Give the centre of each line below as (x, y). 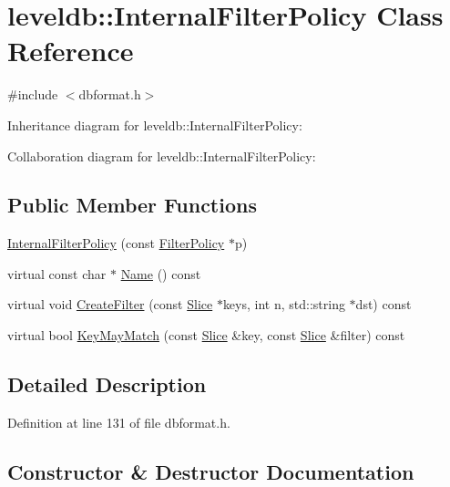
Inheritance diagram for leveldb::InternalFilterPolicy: (155, 124)
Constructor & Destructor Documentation (211, 471)
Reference (71, 51)
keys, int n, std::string (284, 304)
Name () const (161, 273)
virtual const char (57, 273)
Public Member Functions (132, 205)
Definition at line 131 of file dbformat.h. (119, 422)
